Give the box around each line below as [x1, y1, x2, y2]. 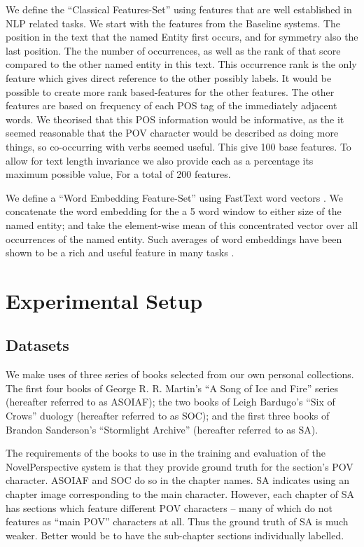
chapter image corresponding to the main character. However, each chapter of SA [6, 487, 355, 501]
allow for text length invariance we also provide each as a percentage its [6, 153, 314, 167]
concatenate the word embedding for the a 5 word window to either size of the [6, 204, 342, 219]
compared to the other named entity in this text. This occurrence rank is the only [6, 57, 357, 71]
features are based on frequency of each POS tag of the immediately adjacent [6, 98, 337, 113]
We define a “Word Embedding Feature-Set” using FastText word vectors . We [6, 190, 344, 205]
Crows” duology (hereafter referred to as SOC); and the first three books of [6, 408, 330, 423]
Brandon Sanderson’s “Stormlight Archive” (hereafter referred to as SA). [6, 422, 318, 436]
